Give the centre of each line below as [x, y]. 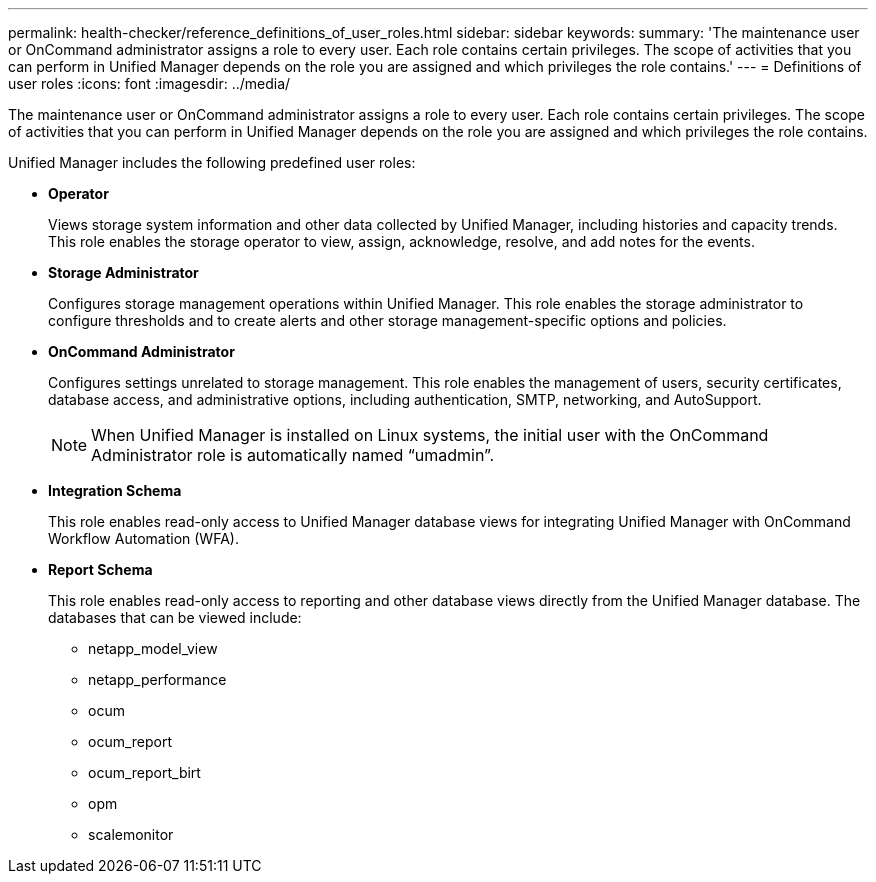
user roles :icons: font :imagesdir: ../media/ [149, 83]
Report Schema [100, 569]
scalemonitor [131, 834]
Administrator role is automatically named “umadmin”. [293, 455]
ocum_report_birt [144, 772]
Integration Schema [115, 490]
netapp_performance [157, 679]
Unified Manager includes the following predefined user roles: [212, 162]
